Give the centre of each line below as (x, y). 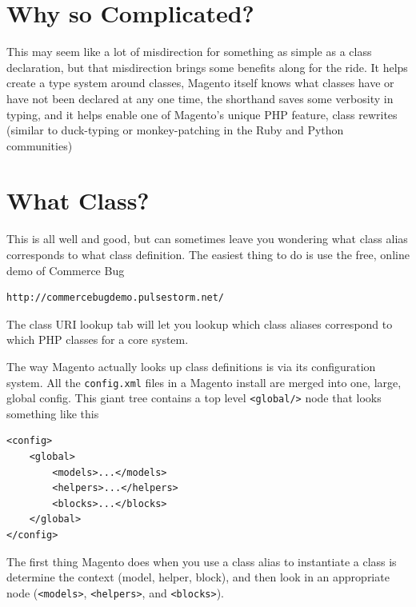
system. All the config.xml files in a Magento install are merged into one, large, (204, 382)
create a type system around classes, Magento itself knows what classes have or (200, 83)
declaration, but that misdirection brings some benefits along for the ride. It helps (207, 67)
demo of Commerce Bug (66, 270)
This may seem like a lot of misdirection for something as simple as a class (189, 52)
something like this (53, 413)
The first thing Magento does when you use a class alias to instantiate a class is (202, 561)
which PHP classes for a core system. (98, 339)
